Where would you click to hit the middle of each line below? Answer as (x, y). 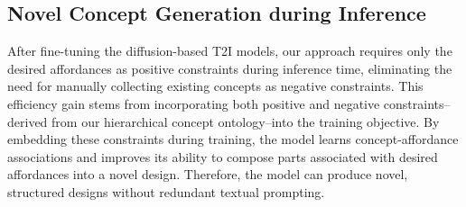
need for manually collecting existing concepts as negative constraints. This (215, 86)
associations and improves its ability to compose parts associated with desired (223, 156)
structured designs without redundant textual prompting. (166, 191)
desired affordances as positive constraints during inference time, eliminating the (230, 68)
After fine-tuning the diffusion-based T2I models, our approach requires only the (230, 51)
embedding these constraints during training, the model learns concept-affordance (233, 139)
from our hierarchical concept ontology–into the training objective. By (246, 121)
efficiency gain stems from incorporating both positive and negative (194, 103)
